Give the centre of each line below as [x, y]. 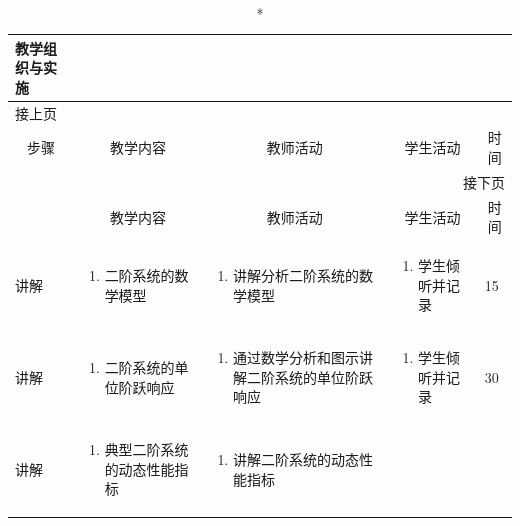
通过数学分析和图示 [295, 357]
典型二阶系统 [146, 449]
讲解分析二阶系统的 [295, 274]
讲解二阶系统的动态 [295, 459]
